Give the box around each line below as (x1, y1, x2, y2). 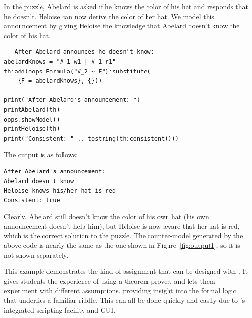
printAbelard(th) (4, 106, 60, 113)
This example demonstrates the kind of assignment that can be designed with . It (4, 266, 248, 276)
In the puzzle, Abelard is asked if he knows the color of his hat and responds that (4, 1, 248, 11)
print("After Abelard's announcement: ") (4, 97, 141, 104)
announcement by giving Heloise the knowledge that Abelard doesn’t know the (4, 21, 240, 31)
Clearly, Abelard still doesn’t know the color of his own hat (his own (4, 211, 209, 221)
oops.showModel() (4, 116, 60, 123)
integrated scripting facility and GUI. (4, 304, 116, 315)
